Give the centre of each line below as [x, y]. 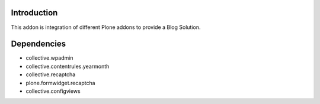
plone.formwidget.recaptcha [60, 83]
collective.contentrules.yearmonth [68, 66]
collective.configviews [53, 91]
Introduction [34, 13]
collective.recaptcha [51, 74]
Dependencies [39, 44]
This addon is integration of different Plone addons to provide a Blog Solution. [106, 27]
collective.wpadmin [49, 58]
